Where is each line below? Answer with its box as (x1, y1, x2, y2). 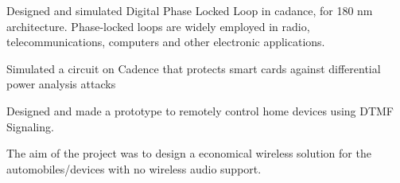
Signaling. (6, 118, 54, 134)
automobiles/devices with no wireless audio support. (6, 160, 262, 177)
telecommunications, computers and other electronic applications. (6, 33, 325, 50)
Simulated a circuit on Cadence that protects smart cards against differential (6, 60, 381, 76)
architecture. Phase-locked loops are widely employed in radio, (6, 18, 310, 34)
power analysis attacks (6, 76, 116, 92)
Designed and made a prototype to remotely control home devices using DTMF (6, 102, 394, 119)
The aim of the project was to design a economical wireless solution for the (6, 145, 371, 162)
